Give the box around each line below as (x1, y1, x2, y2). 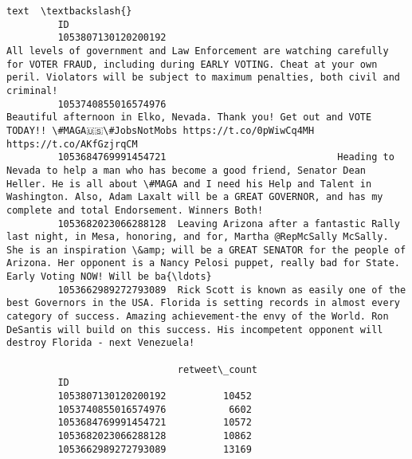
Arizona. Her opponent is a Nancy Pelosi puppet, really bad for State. (6, 257, 400, 269)
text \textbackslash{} (6, 6, 132, 17)
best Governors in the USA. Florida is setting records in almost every (6, 297, 400, 309)
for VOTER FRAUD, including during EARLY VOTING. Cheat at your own (6, 58, 378, 70)
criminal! (6, 84, 58, 96)
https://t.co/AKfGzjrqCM (6, 138, 138, 150)
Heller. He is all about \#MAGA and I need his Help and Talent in (6, 178, 372, 190)
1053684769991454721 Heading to (57, 151, 394, 163)
